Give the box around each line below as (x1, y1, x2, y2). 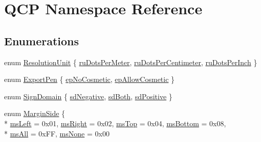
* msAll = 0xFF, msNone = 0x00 (4, 128, 110, 138)
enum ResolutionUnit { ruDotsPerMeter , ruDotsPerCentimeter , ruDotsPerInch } (4, 56, 257, 67)
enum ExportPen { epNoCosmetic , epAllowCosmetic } (4, 74, 175, 84)
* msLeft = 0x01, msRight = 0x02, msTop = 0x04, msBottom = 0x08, (4, 118, 226, 128)
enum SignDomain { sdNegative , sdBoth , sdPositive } (4, 91, 172, 101)
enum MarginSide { (4, 108, 66, 119)
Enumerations (4, 33, 79, 48)
